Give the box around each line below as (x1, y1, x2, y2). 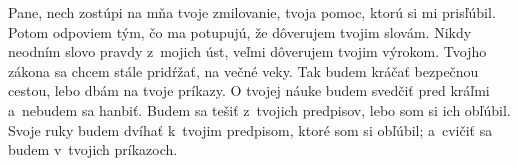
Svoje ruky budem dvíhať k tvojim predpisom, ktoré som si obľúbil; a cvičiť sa (8, 119, 493, 140)
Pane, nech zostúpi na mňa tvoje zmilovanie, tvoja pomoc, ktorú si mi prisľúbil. (8, 2, 496, 22)
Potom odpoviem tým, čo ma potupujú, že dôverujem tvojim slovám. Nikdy (8, 21, 472, 42)
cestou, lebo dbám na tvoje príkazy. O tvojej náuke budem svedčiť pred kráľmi (8, 80, 490, 101)
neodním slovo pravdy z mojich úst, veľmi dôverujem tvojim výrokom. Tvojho (8, 41, 487, 62)
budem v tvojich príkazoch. (8, 139, 178, 160)
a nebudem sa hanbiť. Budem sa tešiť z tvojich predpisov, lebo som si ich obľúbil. (8, 99, 511, 120)
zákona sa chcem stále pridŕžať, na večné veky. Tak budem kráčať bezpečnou (8, 60, 479, 81)
